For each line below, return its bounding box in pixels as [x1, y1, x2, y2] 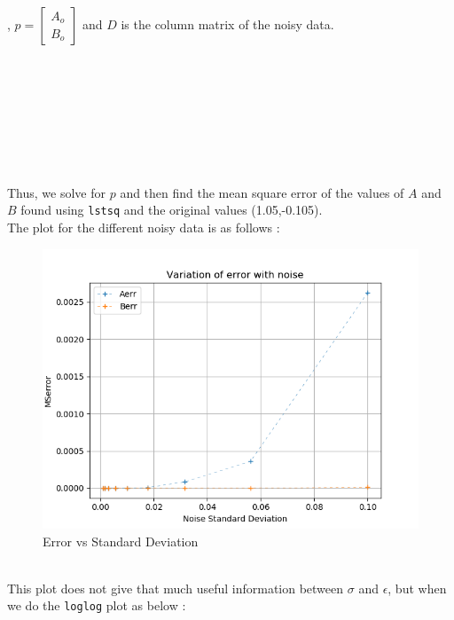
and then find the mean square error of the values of [120, 183, 404, 201]
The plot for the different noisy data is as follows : [7, 218, 280, 236]
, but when [387, 578, 447, 597]
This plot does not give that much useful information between [7, 578, 344, 597]
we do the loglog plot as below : [7, 596, 186, 615]
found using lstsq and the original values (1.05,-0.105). [20, 200, 323, 219]
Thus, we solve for [7, 183, 106, 201]
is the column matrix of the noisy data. [121, 15, 334, 33]
